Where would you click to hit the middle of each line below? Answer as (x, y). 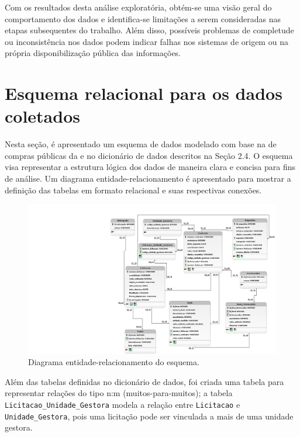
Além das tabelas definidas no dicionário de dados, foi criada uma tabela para (144, 381)
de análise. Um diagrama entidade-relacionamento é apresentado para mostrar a (148, 178)
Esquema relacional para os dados (144, 93)
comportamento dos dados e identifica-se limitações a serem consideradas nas (143, 18)
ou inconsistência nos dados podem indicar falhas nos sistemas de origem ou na (146, 41)
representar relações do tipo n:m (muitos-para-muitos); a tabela (119, 393)
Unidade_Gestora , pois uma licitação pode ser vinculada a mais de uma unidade (149, 416)
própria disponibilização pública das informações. (93, 53)
